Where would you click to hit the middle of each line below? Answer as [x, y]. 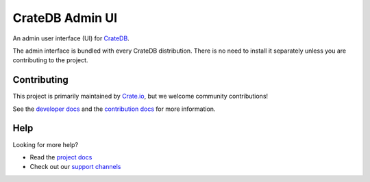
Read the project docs [61, 157]
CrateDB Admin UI [65, 18]
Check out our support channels [75, 167]
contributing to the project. [50, 60]
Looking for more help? [46, 144]
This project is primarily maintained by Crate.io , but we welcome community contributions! [140, 96]
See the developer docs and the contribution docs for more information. [114, 109]
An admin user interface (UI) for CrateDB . [71, 38]
